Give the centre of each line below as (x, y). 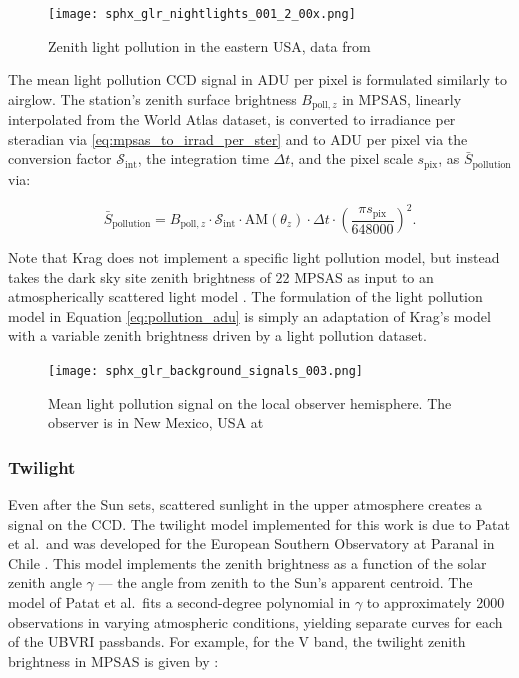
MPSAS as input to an (364, 276)
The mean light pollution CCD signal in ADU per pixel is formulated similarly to (257, 79)
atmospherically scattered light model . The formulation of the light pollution (245, 296)
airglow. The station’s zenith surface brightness (152, 98)
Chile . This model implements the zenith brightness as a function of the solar (247, 562)
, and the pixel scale (351, 158)
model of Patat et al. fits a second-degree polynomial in (179, 602)
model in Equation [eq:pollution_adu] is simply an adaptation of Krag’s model (249, 315)
